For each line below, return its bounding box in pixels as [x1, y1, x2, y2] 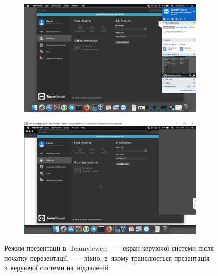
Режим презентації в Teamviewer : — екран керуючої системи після [4, 242, 214, 253]
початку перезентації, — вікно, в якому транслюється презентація [4, 252, 210, 263]
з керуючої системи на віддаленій [4, 262, 109, 273]
